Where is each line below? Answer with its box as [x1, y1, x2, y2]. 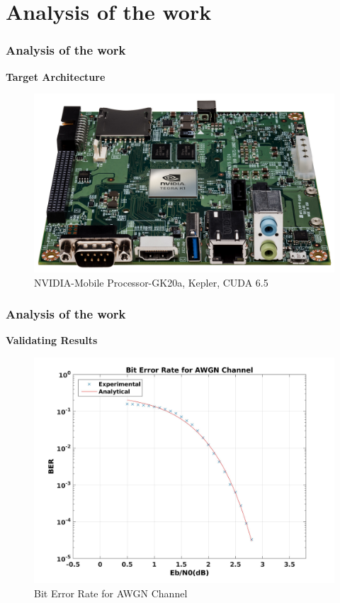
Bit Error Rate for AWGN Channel [34, 585, 188, 600]
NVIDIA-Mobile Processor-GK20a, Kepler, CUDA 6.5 [34, 275, 268, 289]
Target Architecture [6, 69, 106, 84]
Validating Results [6, 333, 98, 348]
